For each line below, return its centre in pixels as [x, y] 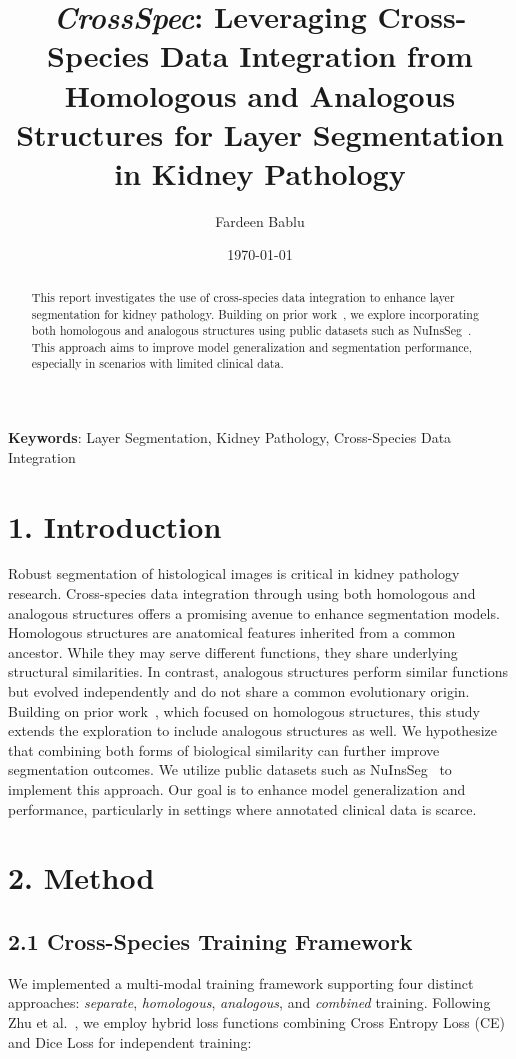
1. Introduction [115, 525]
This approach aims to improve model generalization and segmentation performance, [252, 346]
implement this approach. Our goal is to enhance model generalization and [237, 788]
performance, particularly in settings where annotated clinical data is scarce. [242, 808]
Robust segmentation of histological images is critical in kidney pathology [234, 573]
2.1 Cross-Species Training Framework [210, 940]
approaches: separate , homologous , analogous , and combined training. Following [249, 1002]
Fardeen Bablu [260, 220]
